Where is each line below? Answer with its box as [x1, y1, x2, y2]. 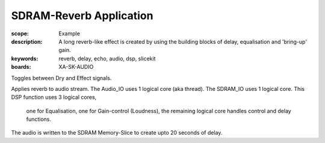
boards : [11, 63, 31, 71]
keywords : [11, 54, 39, 62]
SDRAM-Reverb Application [11, 9, 153, 22]
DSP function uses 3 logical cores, [11, 93, 97, 101]
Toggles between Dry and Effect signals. [11, 74, 112, 81]
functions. [26, 115, 51, 123]
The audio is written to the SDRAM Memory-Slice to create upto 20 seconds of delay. [11, 129, 223, 136]
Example [58, 30, 81, 37]
